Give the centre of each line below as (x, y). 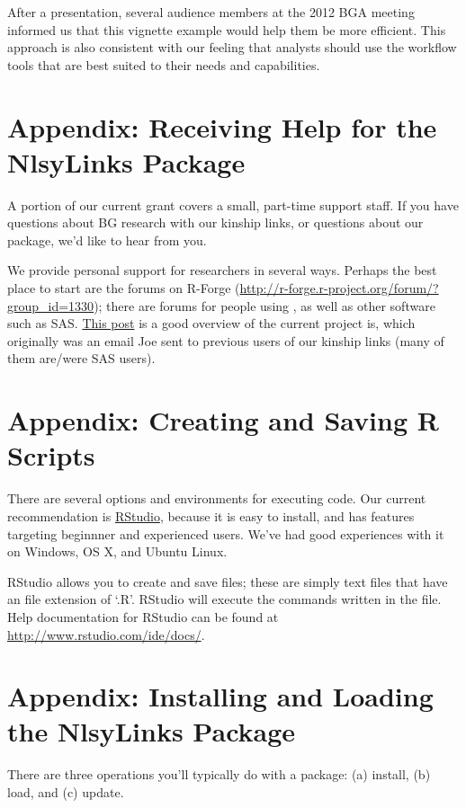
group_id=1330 (51, 305)
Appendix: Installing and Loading (220, 696)
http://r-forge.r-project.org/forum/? (339, 288)
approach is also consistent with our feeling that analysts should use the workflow (232, 47)
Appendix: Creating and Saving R (223, 420)
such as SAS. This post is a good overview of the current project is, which (211, 323)
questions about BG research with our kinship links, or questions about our (215, 222)
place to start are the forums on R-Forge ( (124, 288)
